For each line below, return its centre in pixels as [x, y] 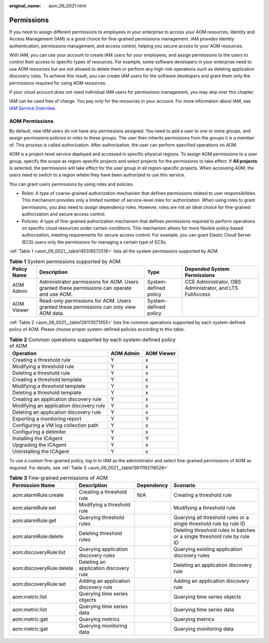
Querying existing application [208, 549]
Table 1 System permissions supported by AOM [65, 261]
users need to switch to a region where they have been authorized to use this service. [97, 175]
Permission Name [34, 486]
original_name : [25, 6]
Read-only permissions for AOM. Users [85, 300]
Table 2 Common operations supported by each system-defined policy [93, 340]
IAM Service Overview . [33, 108]
